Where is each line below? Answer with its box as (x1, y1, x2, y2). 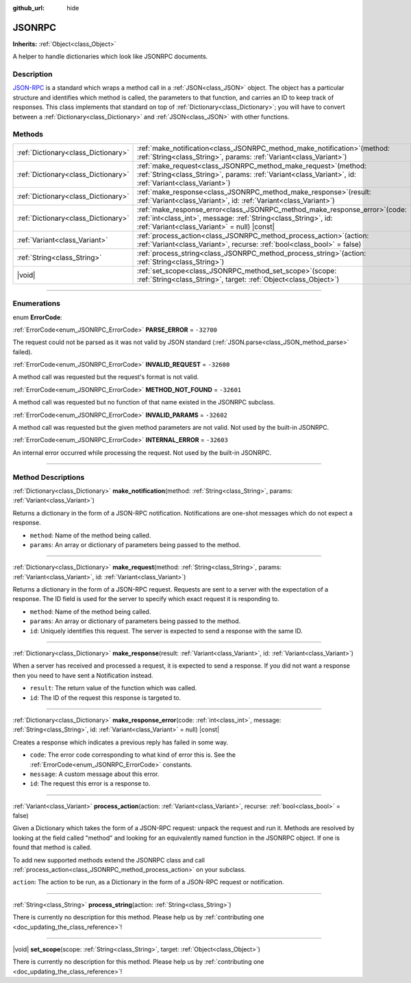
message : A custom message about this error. (29, 770, 160, 778)
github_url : (12, 4, 45, 12)
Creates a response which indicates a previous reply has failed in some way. (12, 738, 229, 747)
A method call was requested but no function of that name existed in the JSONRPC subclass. (12, 398, 275, 406)
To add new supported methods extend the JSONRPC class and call (12, 855, 206, 864)
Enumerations (12, 299, 61, 308)
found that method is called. (12, 843, 92, 851)
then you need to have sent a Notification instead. (12, 671, 153, 679)
